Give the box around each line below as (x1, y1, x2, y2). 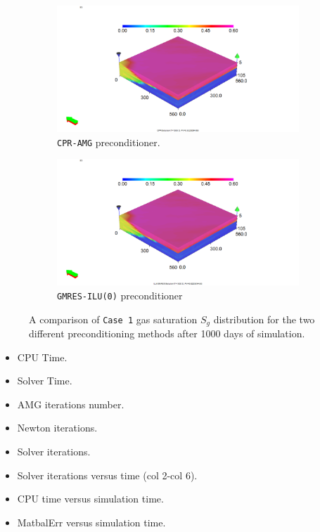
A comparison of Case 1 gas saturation (29, 311, 198, 326)
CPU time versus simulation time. (17, 491, 164, 506)
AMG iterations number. (17, 396, 124, 411)
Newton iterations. (17, 420, 98, 435)
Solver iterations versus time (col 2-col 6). (17, 467, 198, 482)
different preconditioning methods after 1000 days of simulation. (29, 326, 305, 341)
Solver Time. (17, 373, 72, 388)
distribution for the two (213, 311, 315, 326)
